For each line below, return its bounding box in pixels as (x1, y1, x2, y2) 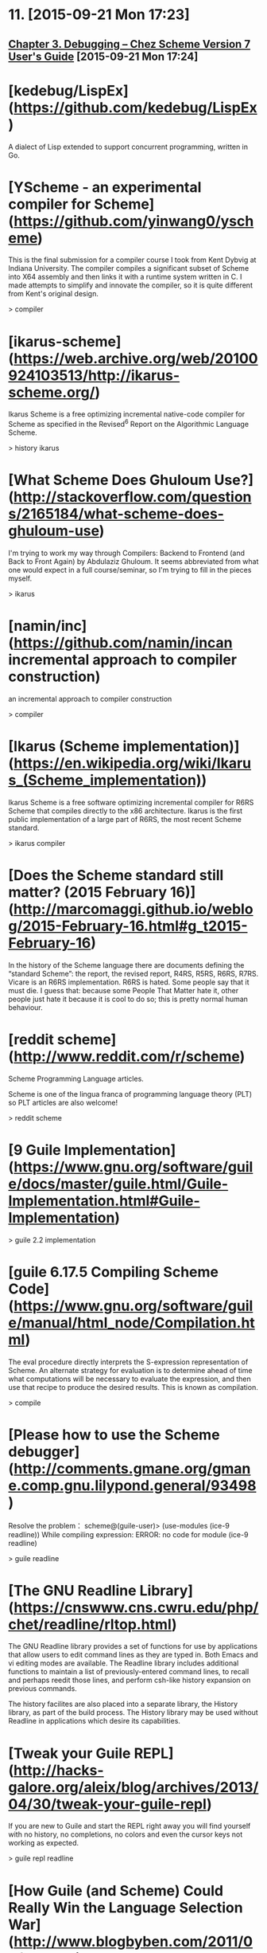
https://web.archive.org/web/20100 (14, 349, 258, 367)
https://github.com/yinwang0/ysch (14, 212, 254, 230)
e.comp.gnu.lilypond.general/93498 (8, 1476, 257, 1494)
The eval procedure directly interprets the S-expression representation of (8, 1356, 249, 1367)
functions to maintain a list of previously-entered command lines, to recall (8, 1667, 250, 1677)
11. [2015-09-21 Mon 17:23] (8, 6, 191, 24)
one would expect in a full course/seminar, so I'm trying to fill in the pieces (8, 565, 252, 574)
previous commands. (8, 1684, 77, 1693)
